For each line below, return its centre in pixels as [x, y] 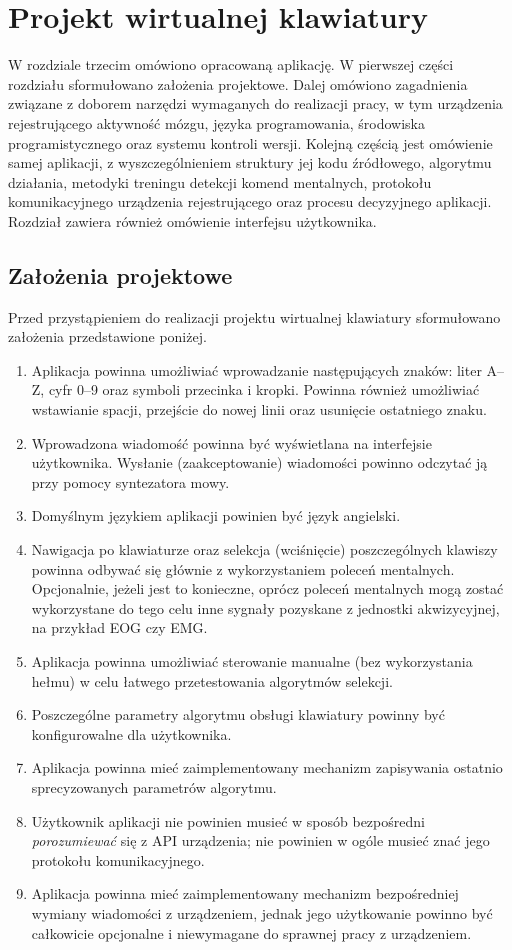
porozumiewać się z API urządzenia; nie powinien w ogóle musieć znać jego [260, 840]
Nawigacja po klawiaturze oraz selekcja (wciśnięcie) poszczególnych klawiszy [264, 549]
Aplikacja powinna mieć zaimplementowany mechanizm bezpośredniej [245, 893]
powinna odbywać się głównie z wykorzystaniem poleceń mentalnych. [243, 568]
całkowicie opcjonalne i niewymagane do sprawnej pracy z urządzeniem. [251, 932]
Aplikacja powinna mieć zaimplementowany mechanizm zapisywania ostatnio [267, 767]
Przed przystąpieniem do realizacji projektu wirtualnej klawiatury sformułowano [254, 316]
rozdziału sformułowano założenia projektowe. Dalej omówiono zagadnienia [238, 83]
